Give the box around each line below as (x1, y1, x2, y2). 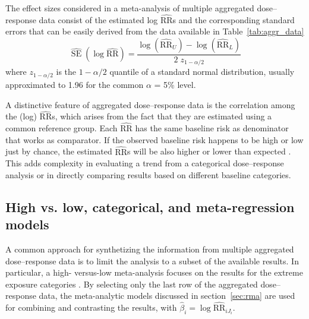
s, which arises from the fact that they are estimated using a (52, 110, 272, 122)
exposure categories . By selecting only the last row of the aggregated (5, 277, 258, 290)
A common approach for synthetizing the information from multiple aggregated (5, 242, 294, 255)
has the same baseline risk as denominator (135, 122, 289, 134)
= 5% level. (154, 78, 196, 90)
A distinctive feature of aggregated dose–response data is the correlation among (5, 98, 295, 110)
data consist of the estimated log (39, 13, 158, 26)
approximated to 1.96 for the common (5, 78, 144, 90)
